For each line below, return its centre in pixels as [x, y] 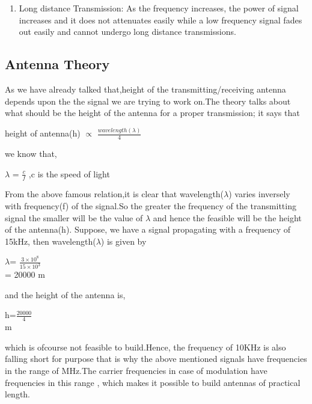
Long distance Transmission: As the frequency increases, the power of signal [159, 8]
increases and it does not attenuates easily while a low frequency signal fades [161, 20]
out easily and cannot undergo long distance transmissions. [127, 32]
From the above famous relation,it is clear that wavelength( [115, 194]
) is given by [124, 241]
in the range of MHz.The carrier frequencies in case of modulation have [136, 371]
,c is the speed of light [69, 173]
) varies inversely [259, 194]
